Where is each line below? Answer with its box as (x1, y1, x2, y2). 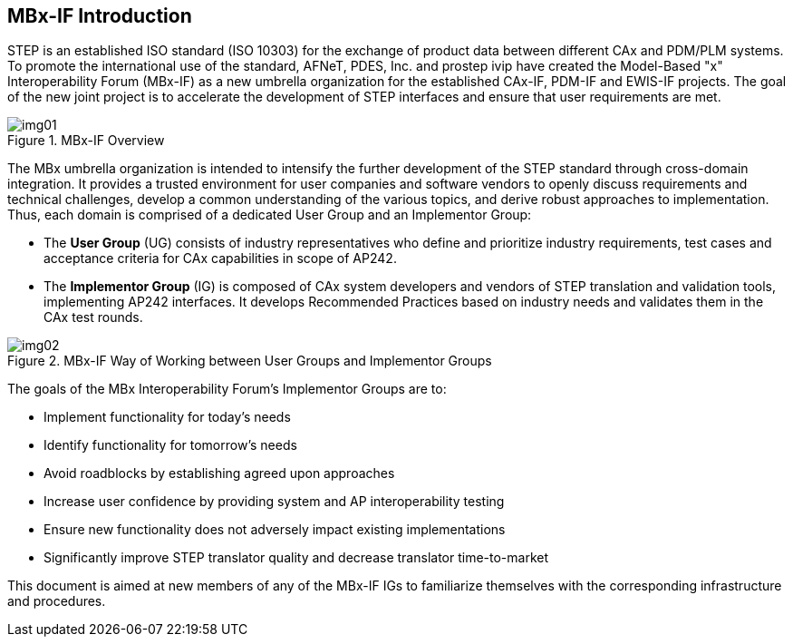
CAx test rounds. (44, 309, 143, 326)
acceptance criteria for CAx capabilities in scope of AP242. (44, 250, 397, 267)
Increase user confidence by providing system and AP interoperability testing (44, 493, 505, 510)
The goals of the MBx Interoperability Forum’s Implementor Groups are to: (7, 381, 447, 397)
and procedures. (7, 593, 106, 610)
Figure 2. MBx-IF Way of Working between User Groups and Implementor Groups (7, 353, 492, 369)
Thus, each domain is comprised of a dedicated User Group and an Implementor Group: (7, 207, 532, 223)
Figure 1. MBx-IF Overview (7, 132, 165, 149)
